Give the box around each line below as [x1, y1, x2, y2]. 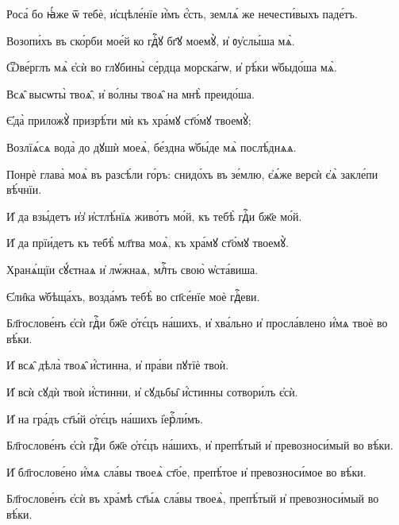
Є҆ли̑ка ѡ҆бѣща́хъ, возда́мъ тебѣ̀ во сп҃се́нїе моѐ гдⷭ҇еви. [6, 288, 260, 304]
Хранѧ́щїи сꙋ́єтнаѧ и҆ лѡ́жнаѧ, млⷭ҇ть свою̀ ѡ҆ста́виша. [6, 261, 259, 277]
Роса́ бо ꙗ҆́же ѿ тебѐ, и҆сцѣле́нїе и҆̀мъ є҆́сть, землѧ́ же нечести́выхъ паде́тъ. [6, 6, 358, 21]
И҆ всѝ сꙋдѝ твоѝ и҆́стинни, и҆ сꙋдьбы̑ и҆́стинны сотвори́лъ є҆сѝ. [6, 383, 298, 400]
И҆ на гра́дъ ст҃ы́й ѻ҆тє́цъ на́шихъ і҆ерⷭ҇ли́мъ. [6, 410, 203, 427]
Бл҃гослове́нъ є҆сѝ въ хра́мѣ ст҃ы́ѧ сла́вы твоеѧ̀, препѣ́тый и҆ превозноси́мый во [6, 490, 379, 507]
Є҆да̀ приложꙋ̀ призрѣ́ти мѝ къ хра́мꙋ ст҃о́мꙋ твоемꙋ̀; [6, 112, 251, 129]
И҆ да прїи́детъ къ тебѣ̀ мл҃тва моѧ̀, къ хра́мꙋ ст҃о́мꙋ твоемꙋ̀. [6, 234, 289, 251]
